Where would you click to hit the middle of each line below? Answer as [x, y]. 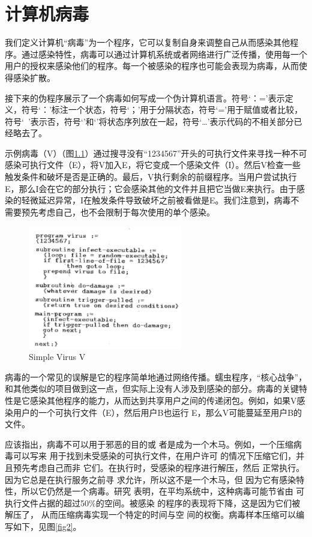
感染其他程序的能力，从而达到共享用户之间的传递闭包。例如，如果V [163, 400]
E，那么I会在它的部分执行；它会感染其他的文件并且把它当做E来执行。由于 [151, 188]
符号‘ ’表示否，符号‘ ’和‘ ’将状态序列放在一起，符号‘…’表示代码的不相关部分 [149, 121]
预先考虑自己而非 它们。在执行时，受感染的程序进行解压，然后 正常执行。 [159, 467]
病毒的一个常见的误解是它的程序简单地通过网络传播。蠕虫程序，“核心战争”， [156, 376]
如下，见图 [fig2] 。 [47, 526]
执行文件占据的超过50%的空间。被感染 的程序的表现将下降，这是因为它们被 [153, 502]
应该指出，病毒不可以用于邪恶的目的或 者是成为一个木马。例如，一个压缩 [149, 444]
